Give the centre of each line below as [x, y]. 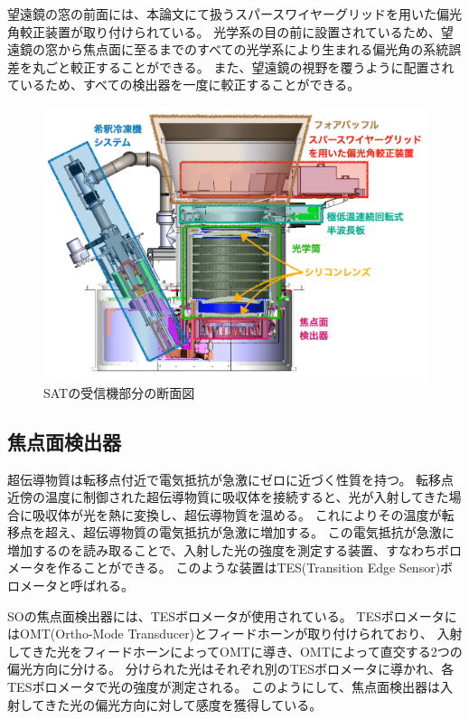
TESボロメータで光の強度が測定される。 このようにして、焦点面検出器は [224, 687]
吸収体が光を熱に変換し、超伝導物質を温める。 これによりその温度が [237, 514]
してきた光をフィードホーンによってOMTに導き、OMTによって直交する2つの [235, 651]
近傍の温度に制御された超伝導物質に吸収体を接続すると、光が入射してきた [228, 497]
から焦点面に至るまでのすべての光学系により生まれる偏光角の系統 [253, 49]
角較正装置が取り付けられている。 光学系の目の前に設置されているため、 [224, 31]
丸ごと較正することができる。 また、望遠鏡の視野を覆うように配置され [243, 66]
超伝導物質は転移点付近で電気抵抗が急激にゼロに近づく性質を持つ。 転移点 [231, 479]
